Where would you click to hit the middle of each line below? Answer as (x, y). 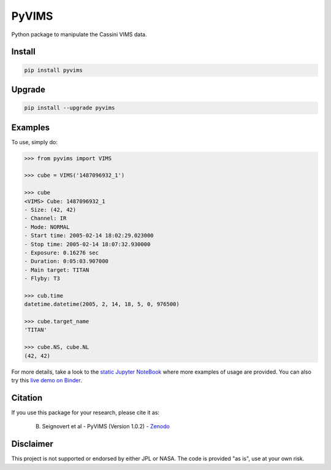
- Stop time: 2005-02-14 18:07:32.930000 (87, 244)
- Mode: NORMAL (47, 227)
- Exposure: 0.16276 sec (62, 252)
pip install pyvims (53, 70)
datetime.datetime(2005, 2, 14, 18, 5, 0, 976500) (102, 304)
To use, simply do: (34, 142)
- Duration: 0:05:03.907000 (66, 261)
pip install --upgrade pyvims (70, 108)
